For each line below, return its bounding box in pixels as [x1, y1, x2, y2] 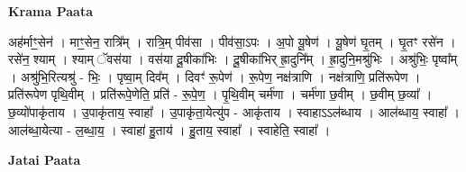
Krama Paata [8, 2, 93, 20]
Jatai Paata [8, 150, 81, 169]
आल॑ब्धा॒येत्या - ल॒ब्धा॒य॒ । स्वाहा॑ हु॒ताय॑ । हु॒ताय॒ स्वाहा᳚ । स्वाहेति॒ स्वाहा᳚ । [8, 120, 331, 139]
